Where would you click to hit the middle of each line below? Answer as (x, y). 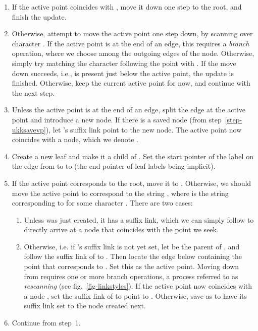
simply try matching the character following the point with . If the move (124, 63)
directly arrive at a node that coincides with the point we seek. (121, 229)
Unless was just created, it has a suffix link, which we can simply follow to (139, 219)
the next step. (33, 92)
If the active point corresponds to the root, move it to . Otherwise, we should (132, 183)
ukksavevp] (29, 129)
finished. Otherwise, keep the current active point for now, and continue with (131, 83)
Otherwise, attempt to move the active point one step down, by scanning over (132, 34)
